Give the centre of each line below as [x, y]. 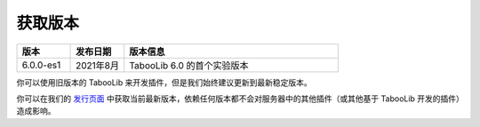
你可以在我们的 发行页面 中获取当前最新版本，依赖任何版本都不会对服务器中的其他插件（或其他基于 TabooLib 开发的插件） [238, 99]
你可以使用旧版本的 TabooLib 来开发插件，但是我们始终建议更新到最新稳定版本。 [164, 82]
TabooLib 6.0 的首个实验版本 [189, 65]
